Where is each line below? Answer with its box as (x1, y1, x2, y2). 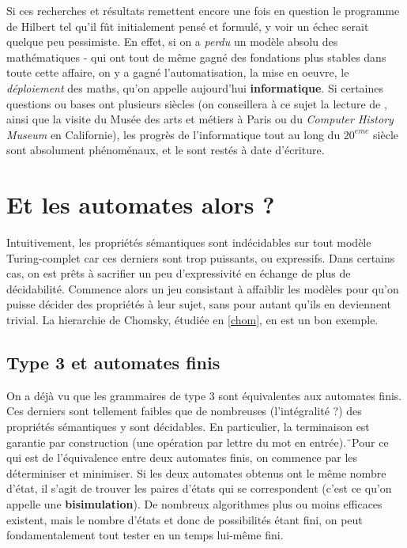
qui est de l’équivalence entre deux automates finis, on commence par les (6, 449, 358, 466)
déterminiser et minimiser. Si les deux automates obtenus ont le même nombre (6, 464, 386, 481)
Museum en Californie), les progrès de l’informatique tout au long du (6, 126, 341, 142)
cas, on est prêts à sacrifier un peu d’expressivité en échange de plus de (6, 265, 351, 282)
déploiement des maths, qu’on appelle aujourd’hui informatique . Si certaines (6, 79, 384, 96)
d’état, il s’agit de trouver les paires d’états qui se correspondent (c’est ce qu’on (6, 480, 392, 497)
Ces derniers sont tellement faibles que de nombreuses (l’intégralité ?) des (6, 402, 362, 419)
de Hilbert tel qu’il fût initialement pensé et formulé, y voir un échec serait (6, 17, 369, 34)
